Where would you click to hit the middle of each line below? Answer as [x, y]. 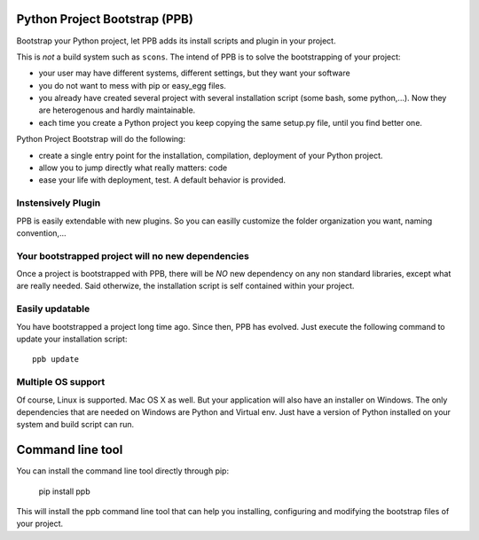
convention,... [41, 233]
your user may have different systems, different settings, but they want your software [194, 73]
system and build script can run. [75, 425]
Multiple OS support [61, 382]
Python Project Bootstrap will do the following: [101, 139]
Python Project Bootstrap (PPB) [105, 19]
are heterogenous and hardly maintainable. [117, 110]
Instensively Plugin [59, 203]
